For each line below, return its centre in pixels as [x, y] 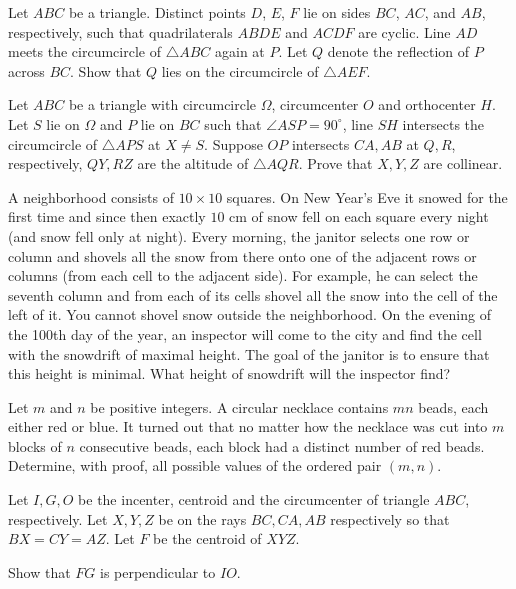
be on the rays [202, 518]
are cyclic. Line [404, 31]
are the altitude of [193, 163]
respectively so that [390, 518]
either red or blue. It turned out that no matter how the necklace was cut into [248, 426]
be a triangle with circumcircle [162, 104]
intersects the [443, 123]
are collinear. [463, 163]
